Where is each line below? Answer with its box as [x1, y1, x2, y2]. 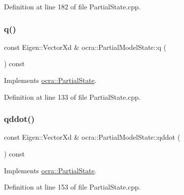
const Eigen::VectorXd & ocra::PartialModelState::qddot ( [4, 132, 181, 142]
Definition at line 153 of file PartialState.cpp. [4, 182, 141, 192]
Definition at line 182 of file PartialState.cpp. [4, 1, 141, 11]
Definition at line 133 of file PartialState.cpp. [4, 91, 141, 102]
